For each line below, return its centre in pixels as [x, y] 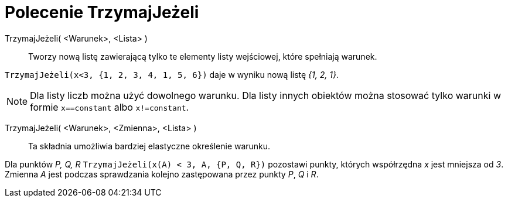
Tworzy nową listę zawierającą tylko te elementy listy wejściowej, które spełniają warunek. [203, 56]
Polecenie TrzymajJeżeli [102, 12]
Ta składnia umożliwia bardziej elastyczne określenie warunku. [149, 146]
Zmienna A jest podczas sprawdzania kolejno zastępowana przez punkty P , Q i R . [162, 174]
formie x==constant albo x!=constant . [110, 107]
